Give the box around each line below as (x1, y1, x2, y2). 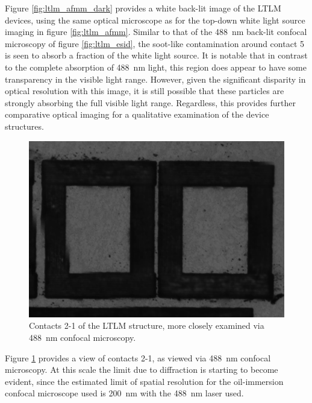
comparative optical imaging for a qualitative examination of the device (5, 108, 269, 121)
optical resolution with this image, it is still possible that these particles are (5, 84, 284, 97)
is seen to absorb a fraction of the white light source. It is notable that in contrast (5, 49, 308, 62)
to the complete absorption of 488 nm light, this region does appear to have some (5, 60, 307, 73)
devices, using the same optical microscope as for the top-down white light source (5, 13, 305, 26)
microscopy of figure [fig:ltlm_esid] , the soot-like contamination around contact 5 (5, 37, 304, 49)
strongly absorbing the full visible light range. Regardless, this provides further (5, 96, 296, 109)
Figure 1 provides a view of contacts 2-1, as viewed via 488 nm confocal (5, 351, 271, 364)
